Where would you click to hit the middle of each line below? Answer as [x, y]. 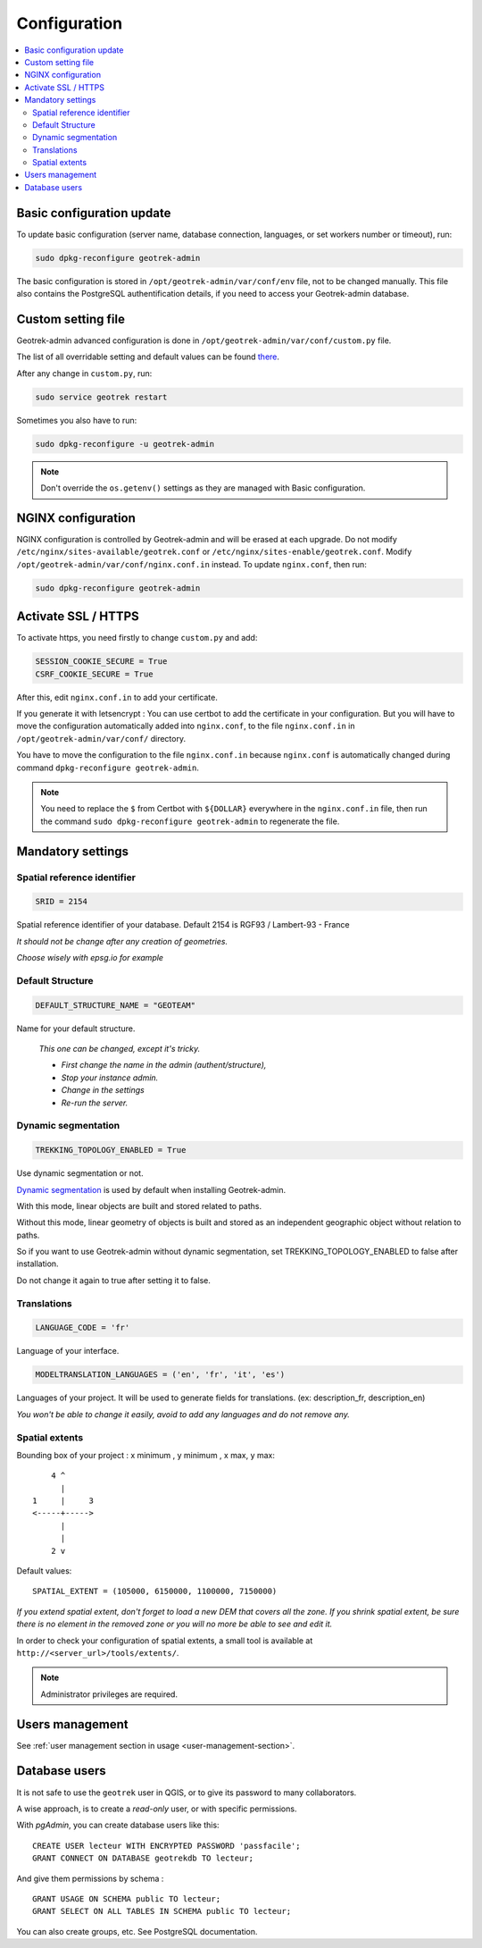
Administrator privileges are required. [109, 1694]
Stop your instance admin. [110, 1078]
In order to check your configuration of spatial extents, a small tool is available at [165, 1641]
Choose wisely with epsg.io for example [90, 958]
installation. [37, 1264]
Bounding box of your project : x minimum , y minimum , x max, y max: [146, 1455]
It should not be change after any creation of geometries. [122, 941]
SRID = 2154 [62, 902]
